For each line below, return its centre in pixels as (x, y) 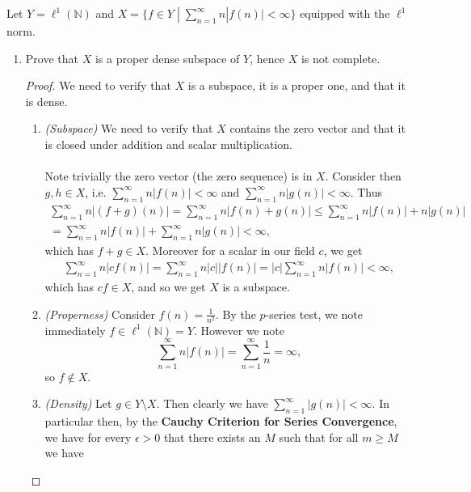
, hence (267, 58)
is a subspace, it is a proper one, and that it (296, 85)
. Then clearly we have (212, 403)
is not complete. (341, 58)
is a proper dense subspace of (167, 58)
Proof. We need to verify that (98, 85)
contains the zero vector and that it (318, 128)
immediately (75, 330)
